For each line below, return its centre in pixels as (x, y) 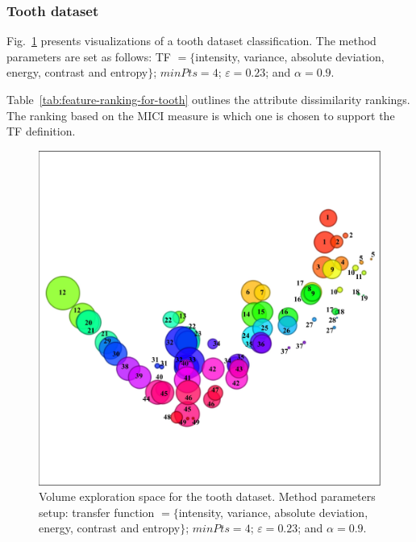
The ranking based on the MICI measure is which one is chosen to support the (201, 115)
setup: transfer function (97, 512)
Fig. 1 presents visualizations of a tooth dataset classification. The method (191, 41)
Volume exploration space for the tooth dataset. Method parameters (207, 496)
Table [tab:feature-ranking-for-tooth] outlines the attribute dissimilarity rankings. (208, 99)
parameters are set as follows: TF (89, 56)
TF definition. (41, 131)
